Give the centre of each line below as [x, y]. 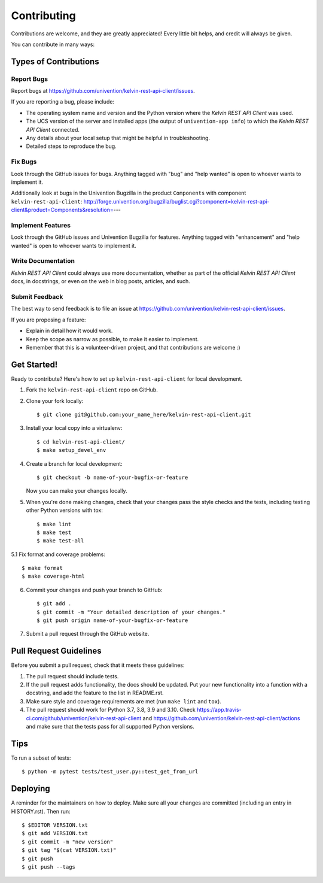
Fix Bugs [24, 162]
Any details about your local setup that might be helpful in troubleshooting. [118, 138]
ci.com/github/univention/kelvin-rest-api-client [84, 718]
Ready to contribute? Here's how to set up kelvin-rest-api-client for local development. [127, 379]
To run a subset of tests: [41, 758]
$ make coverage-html [53, 576]
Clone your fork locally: [55, 400]
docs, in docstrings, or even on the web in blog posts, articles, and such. [101, 281]
